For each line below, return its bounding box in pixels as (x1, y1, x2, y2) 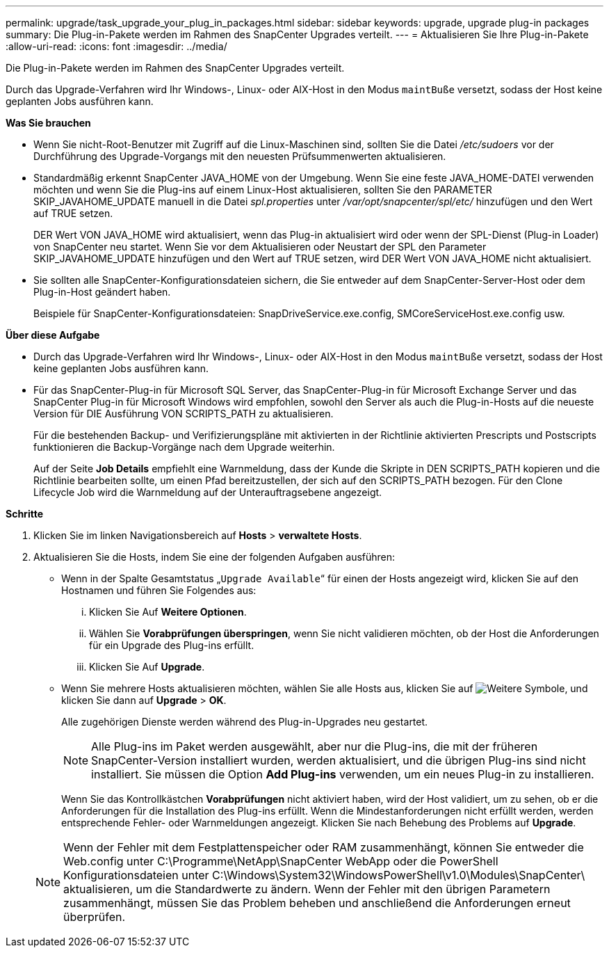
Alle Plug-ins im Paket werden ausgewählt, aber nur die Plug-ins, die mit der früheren (91, 739, 538, 753)
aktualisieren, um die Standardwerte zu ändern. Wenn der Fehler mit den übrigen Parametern (63, 882, 551, 896)
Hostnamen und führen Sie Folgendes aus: (61, 584, 257, 596)
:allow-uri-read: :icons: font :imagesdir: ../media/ (6, 40, 227, 52)
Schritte (6, 508, 43, 520)
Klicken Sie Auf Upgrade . (89, 661, 205, 673)
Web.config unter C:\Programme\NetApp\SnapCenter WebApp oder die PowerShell (63, 854, 498, 868)
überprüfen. (63, 910, 126, 924)
